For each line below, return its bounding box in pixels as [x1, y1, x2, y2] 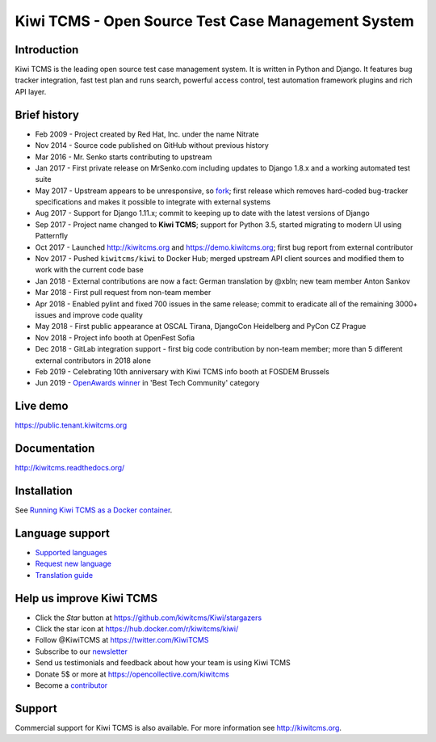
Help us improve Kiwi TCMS [15, 591, 157, 605]
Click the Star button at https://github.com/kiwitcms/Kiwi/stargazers [35, 613, 262, 622]
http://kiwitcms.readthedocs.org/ [15, 463, 125, 473]
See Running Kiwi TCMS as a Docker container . [15, 505, 173, 515]
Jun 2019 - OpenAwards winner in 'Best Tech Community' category [35, 378, 260, 388]
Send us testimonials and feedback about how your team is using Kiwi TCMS [35, 658, 291, 668]
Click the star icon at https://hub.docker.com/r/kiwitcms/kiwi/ [35, 624, 239, 634]
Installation [15, 483, 73, 497]
